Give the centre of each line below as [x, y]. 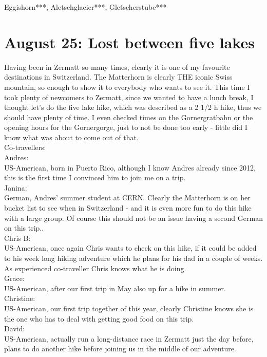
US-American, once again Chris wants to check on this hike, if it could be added [130, 248]
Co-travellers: [25, 147]
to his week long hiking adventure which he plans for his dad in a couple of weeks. [133, 258]
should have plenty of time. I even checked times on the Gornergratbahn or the [129, 117]
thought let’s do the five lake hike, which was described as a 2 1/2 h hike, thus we [133, 107]
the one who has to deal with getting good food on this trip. [99, 318]
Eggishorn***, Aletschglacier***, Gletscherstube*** [85, 7]
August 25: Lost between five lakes [129, 42]
